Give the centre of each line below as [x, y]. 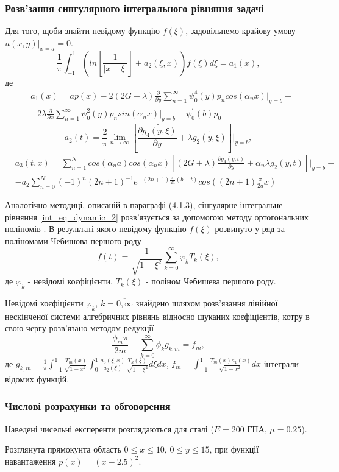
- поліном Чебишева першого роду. [211, 281]
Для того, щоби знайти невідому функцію [83, 31]
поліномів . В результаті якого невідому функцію [96, 229]
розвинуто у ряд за [250, 229]
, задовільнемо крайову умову [241, 31]
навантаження [30, 461]
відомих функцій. [37, 379]
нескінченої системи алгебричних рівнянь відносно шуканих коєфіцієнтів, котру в [157, 316]
